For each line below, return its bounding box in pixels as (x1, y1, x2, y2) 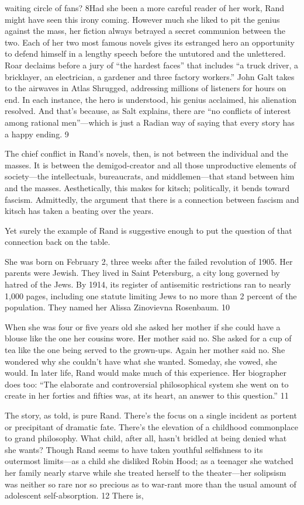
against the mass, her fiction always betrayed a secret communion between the (5, 25, 285, 37)
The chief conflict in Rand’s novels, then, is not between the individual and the (5, 147, 288, 160)
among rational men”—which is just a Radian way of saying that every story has (5, 116, 295, 128)
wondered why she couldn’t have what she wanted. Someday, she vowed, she (5, 355, 277, 367)
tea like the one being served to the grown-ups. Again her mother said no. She (5, 344, 285, 356)
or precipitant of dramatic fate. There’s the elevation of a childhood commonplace (5, 420, 298, 433)
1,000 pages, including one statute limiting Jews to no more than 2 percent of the (5, 289, 297, 302)
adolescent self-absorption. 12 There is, (5, 489, 144, 501)
